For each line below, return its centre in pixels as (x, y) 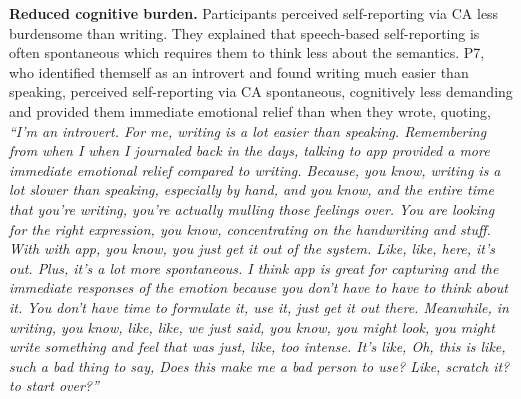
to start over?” (54, 385)
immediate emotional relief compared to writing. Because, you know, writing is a (255, 169)
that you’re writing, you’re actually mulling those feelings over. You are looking (252, 208)
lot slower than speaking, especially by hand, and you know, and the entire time (251, 189)
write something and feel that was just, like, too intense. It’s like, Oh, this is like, (257, 346)
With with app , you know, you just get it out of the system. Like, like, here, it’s (252, 248)
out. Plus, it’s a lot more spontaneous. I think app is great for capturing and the (254, 267)
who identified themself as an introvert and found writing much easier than (239, 71)
